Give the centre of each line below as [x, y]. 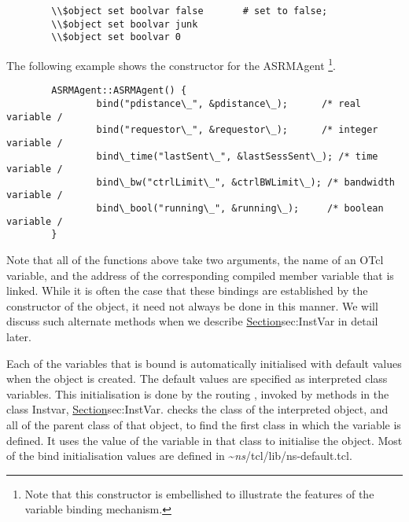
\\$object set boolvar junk [125, 24]
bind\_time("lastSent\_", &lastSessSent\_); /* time [237, 156]
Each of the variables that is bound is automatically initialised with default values [204, 363]
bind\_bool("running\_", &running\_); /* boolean [240, 209]
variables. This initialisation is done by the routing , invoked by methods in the [198, 393]
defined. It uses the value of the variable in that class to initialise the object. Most [204, 440]
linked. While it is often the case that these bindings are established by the [187, 290]
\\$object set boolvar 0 [116, 37]
